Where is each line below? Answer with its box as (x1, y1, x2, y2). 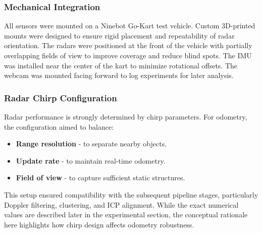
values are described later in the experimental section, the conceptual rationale (4, 209, 248, 220)
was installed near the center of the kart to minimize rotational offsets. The (4, 60, 238, 70)
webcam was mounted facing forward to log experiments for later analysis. (4, 70, 234, 81)
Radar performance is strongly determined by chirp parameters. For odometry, (4, 111, 247, 122)
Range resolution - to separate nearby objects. (16, 138, 167, 149)
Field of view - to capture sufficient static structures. (16, 172, 185, 183)
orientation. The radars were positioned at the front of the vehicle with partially (4, 40, 252, 51)
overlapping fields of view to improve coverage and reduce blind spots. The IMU (4, 50, 252, 60)
